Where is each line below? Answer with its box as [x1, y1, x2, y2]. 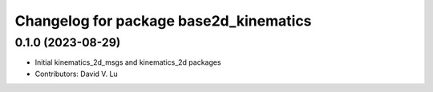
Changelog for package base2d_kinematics [14, 12, 312, 30]
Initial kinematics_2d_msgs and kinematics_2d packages [34, 58, 221, 67]
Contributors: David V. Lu [34, 69, 118, 78]
